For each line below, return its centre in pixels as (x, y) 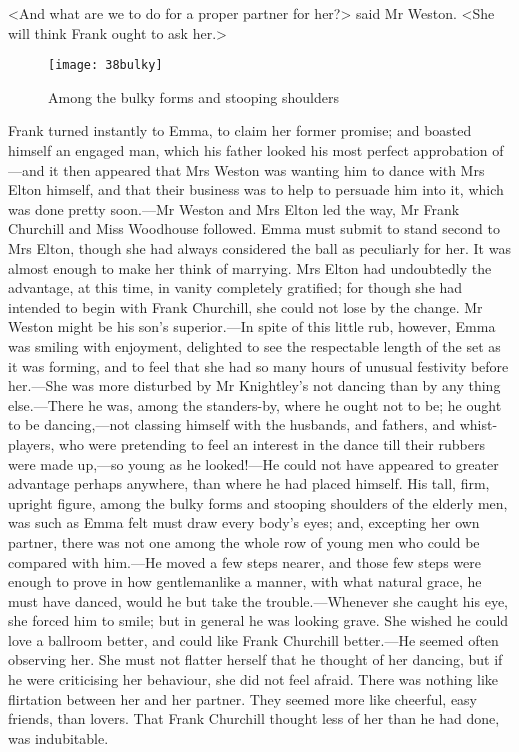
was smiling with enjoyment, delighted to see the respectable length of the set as (254, 345)
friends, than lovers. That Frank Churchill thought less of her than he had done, (254, 718)
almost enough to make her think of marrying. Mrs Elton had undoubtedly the (250, 267)
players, (31, 443)
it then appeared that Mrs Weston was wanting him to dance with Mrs (267, 169)
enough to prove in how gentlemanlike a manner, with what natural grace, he (245, 581)
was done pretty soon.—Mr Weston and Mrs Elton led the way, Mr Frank (234, 208)
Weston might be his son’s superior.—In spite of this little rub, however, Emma (252, 326)
